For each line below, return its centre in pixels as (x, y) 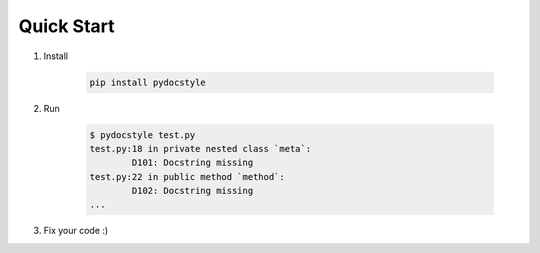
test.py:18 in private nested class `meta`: (200, 148)
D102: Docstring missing (192, 191)
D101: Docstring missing (192, 163)
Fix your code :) (76, 231)
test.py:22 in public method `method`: (187, 176)
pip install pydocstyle (148, 82)
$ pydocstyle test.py (142, 134)
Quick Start (66, 26)
